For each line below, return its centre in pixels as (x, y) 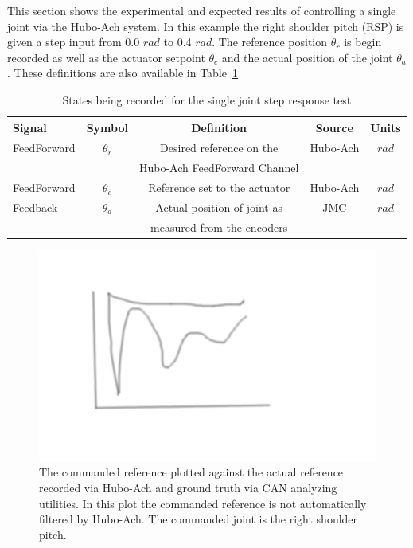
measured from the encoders (219, 227)
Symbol (107, 127)
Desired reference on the (219, 148)
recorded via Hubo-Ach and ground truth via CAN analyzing (188, 488)
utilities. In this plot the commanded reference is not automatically (203, 503)
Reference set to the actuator (219, 188)
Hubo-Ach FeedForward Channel (219, 168)
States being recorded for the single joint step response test (207, 99)
